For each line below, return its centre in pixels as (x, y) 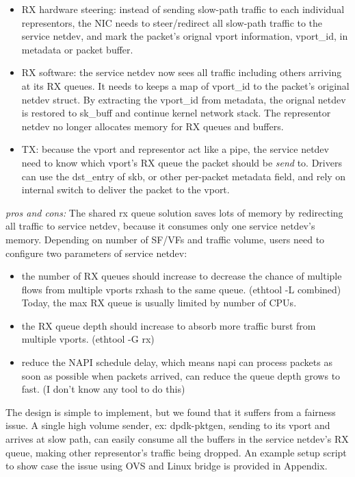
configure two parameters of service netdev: (96, 253)
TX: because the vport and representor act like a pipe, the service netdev (175, 149)
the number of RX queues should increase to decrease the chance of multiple (182, 276)
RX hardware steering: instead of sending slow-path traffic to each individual (183, 9)
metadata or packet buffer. (77, 49)
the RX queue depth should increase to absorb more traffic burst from (169, 325)
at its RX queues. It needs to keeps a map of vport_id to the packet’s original (185, 85)
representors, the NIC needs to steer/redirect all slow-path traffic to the (172, 22)
